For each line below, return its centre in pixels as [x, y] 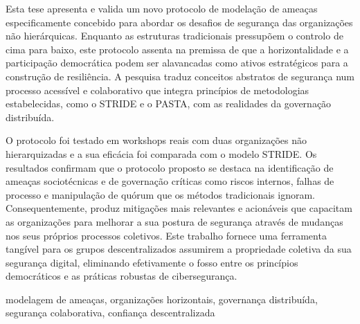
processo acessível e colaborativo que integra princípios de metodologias [157, 90]
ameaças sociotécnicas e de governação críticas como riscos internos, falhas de [170, 181]
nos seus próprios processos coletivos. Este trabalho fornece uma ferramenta [166, 235]
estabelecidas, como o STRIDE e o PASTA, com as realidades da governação [169, 103]
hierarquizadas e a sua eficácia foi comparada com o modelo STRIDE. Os [161, 153]
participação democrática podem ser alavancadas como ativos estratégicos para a [177, 63]
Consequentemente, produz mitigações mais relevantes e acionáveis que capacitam [179, 208]
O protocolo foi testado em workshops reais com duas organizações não [156, 140]
